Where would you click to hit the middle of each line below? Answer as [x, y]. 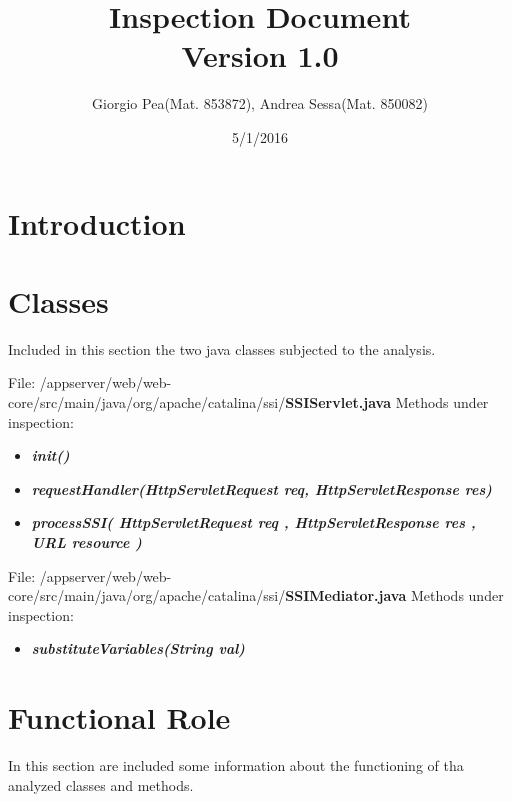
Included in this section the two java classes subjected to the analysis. [222, 348]
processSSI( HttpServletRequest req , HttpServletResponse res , [253, 522]
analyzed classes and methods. [101, 784]
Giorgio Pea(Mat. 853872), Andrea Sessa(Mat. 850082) [260, 103]
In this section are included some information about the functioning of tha [236, 765]
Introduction [97, 222]
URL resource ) [86, 541]
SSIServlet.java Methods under [387, 402]
